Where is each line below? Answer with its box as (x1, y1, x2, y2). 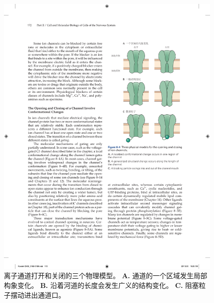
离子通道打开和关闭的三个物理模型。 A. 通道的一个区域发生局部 (4, 270, 207, 281)
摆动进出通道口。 (10, 289, 65, 300)
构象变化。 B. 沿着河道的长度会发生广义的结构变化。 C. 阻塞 (4, 280, 199, 290)
